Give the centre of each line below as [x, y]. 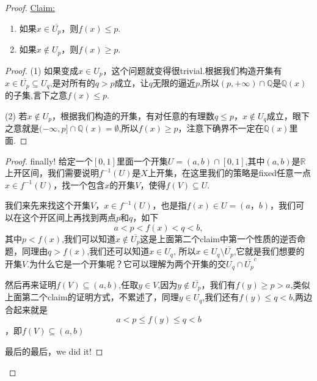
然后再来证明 [31, 284]
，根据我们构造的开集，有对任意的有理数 [133, 116]
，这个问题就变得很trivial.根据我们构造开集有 [192, 70]
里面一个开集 [142, 161]
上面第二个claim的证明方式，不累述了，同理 [92, 297]
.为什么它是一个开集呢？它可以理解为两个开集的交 [127, 263]
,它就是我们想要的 [269, 251]
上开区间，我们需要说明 [52, 173]
